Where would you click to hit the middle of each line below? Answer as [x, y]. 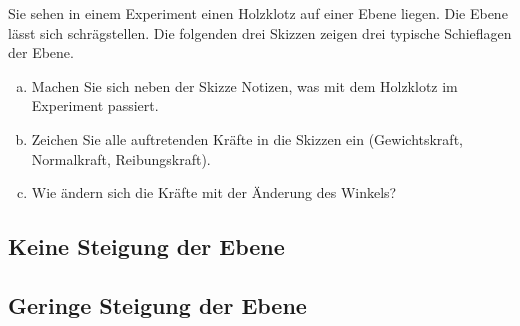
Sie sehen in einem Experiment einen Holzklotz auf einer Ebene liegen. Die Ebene [258, 13]
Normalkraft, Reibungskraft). [121, 158]
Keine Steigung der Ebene [146, 246]
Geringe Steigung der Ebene [157, 304]
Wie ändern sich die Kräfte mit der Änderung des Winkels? [214, 192]
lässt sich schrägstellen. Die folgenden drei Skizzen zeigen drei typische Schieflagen [260, 32]
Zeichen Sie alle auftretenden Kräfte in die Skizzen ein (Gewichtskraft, [247, 138]
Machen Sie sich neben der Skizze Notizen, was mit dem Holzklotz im [244, 85]
